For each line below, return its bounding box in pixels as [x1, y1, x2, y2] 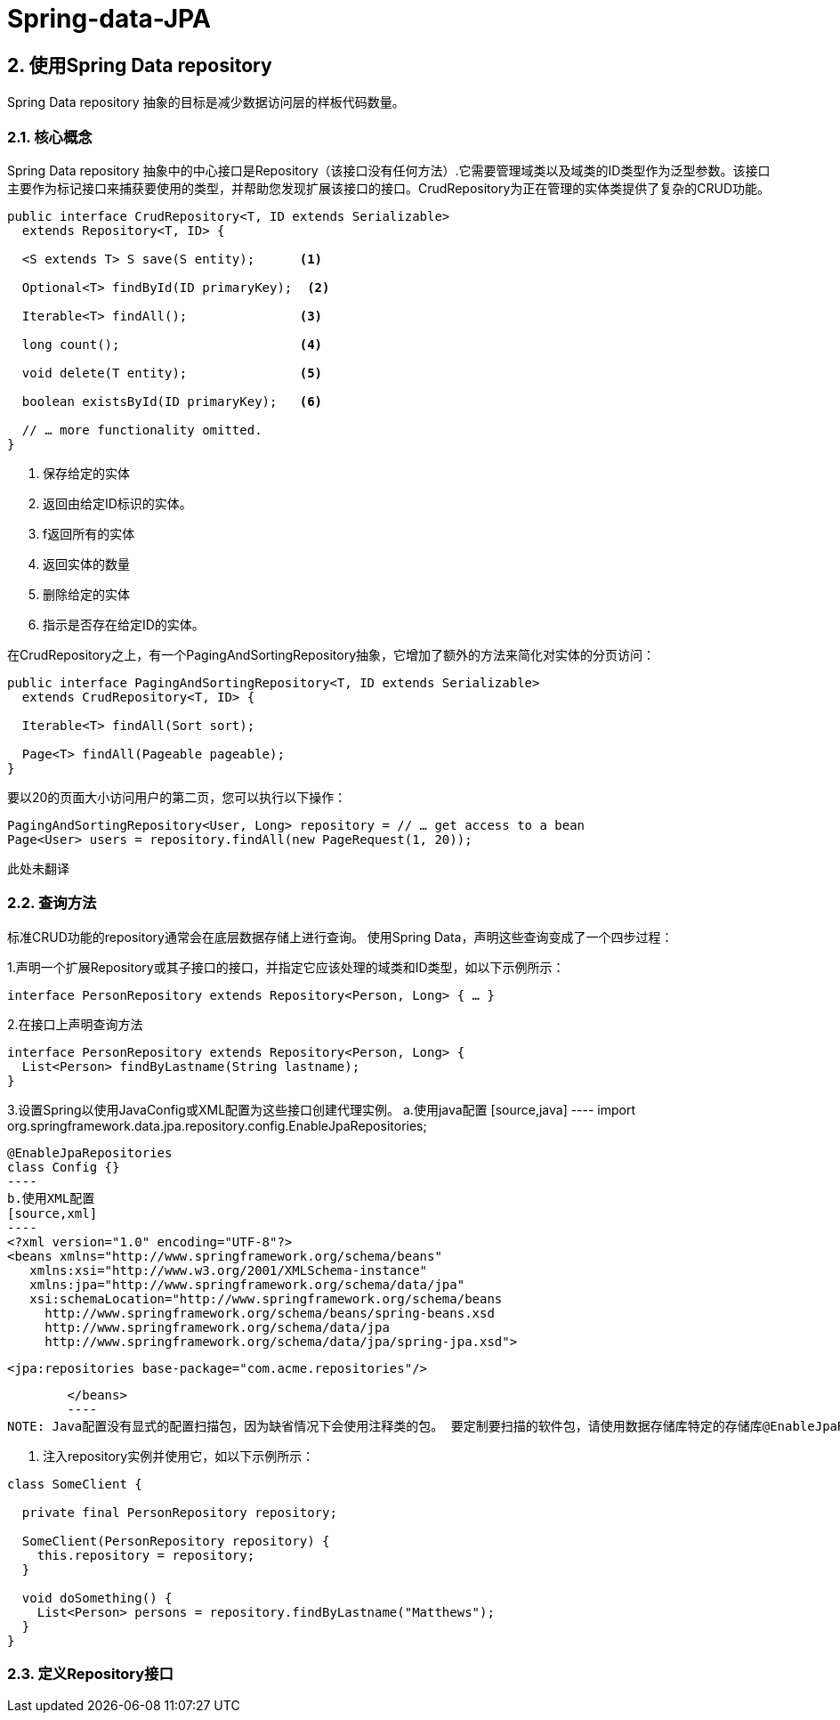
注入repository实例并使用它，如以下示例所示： [43, 1448, 315, 1464]
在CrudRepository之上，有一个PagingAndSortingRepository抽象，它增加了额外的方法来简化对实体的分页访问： [7, 646, 655, 662]
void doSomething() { [21, 1590, 173, 1605]
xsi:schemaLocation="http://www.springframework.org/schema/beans [29, 1291, 503, 1306]
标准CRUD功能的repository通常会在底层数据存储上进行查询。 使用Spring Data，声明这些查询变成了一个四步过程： [7, 929, 674, 945]
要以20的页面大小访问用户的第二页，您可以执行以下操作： [7, 789, 347, 805]
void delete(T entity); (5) [21, 365, 323, 380]
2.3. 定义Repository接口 [7, 1665, 174, 1683]
